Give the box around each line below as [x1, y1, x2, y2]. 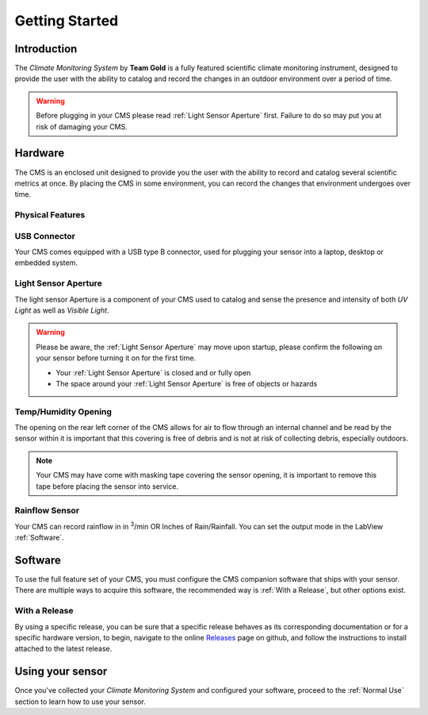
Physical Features [14, 210, 86, 221]
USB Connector [14, 230, 75, 241]
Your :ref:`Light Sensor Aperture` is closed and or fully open [55, 367, 251, 377]
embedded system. [14, 258, 78, 267]
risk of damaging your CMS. [36, 121, 128, 131]
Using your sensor [14, 665, 108, 678]
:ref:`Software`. [14, 532, 64, 543]
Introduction [14, 42, 78, 56]
